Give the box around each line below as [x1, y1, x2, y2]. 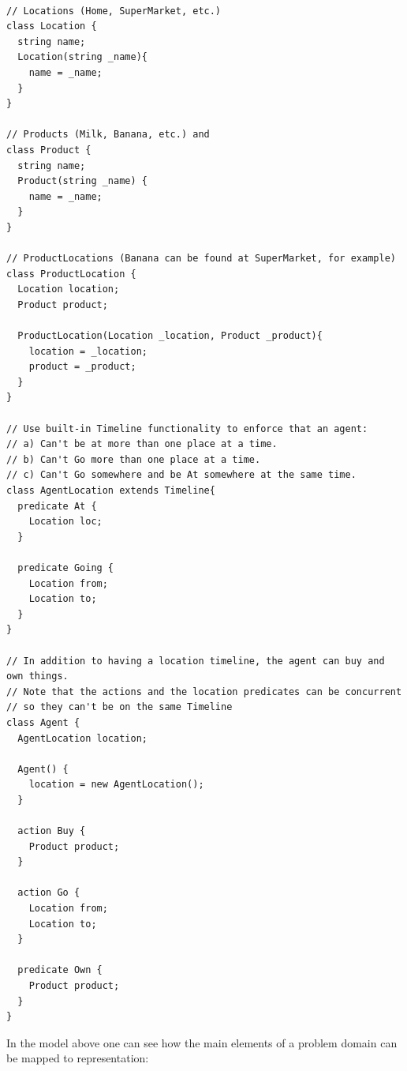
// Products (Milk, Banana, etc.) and [6, 129, 210, 141]
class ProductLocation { [6, 268, 136, 280]
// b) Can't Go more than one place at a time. [6, 453, 261, 465]
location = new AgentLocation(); [28, 779, 204, 791]
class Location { [6, 21, 97, 32]
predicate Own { [17, 964, 103, 976]
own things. [6, 671, 69, 682]
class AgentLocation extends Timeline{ [6, 485, 215, 496]
